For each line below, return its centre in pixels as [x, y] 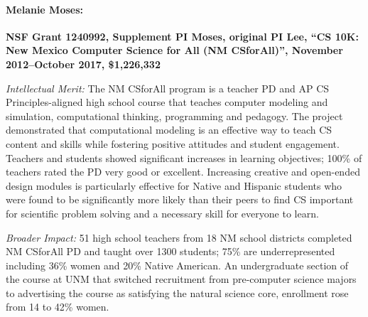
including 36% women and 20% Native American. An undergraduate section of [177, 265]
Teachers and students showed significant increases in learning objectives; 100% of [184, 157]
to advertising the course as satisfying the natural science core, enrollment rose [177, 292]
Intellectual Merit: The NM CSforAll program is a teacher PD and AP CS [168, 88]
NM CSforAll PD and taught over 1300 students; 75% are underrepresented [171, 251]
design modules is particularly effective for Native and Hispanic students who [174, 185]
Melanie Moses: [45, 9]
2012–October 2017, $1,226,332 [83, 64]
